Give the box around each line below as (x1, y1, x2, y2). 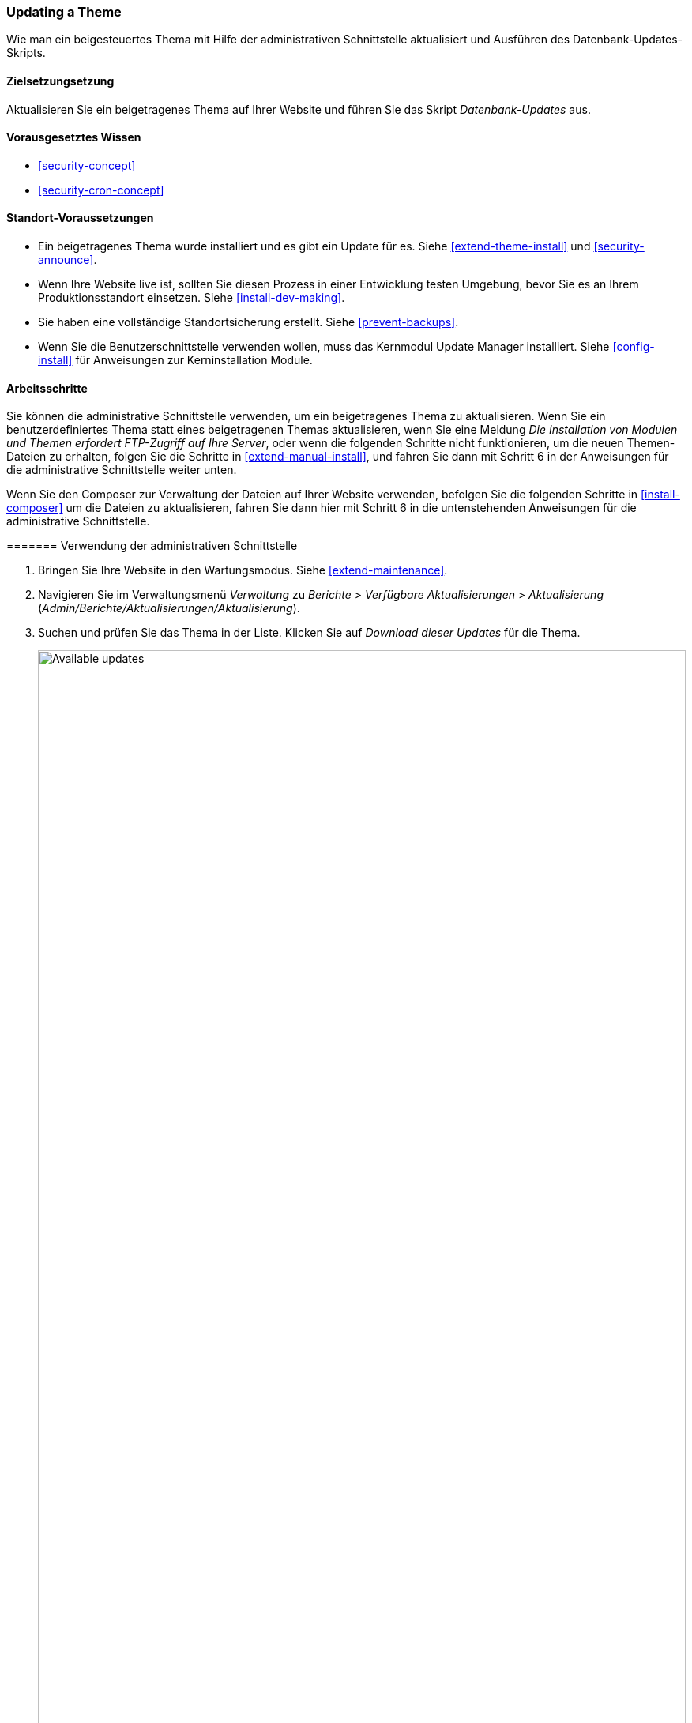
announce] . (38, 253, 97, 267)
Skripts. (6, 46, 46, 60)
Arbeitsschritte (6, 381, 88, 395)
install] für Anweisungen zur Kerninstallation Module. (38, 353, 313, 367)
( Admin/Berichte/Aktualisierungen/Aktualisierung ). (38, 601, 300, 615)
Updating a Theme (6, 4, 122, 20)
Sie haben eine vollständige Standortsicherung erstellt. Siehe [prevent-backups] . (38, 315, 459, 329)
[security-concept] (38, 158, 136, 172)
